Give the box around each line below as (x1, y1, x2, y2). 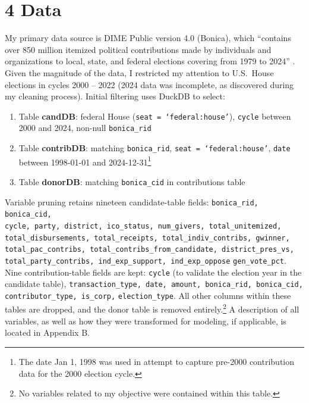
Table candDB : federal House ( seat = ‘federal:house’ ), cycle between (18, 110, 291, 122)
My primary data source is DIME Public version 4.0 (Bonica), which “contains (5, 32, 291, 44)
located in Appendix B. (5, 326, 90, 339)
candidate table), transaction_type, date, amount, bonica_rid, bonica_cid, (5, 277, 303, 290)
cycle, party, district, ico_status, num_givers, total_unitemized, (5, 221, 282, 230)
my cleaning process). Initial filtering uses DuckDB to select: (5, 90, 225, 102)
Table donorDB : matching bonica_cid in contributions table (18, 175, 245, 188)
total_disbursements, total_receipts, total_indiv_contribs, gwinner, (5, 233, 290, 242)
